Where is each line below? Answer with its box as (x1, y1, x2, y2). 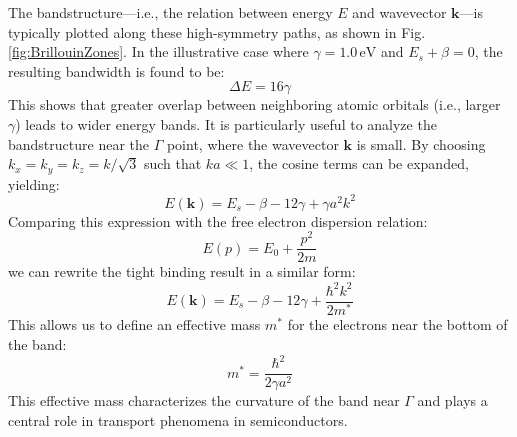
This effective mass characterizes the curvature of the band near (8, 390, 400, 411)
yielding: (8, 173, 60, 194)
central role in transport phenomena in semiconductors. (8, 409, 348, 430)
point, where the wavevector (166, 133, 339, 154)
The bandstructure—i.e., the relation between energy (8, 2, 333, 22)
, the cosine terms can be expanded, (249, 153, 469, 174)
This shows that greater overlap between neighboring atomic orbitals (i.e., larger (8, 94, 501, 115)
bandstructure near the (8, 133, 149, 154)
